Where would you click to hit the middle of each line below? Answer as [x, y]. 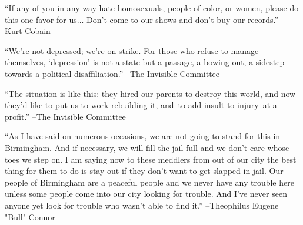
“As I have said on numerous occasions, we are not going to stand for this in [143, 136]
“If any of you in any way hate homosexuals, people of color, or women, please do [152, 8]
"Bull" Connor [30, 216]
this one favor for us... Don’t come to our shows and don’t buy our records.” [142, 19]
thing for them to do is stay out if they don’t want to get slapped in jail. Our [144, 171]
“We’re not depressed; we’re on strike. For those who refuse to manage [132, 50]
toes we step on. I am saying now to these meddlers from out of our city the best [151, 159]
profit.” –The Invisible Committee [65, 116]
